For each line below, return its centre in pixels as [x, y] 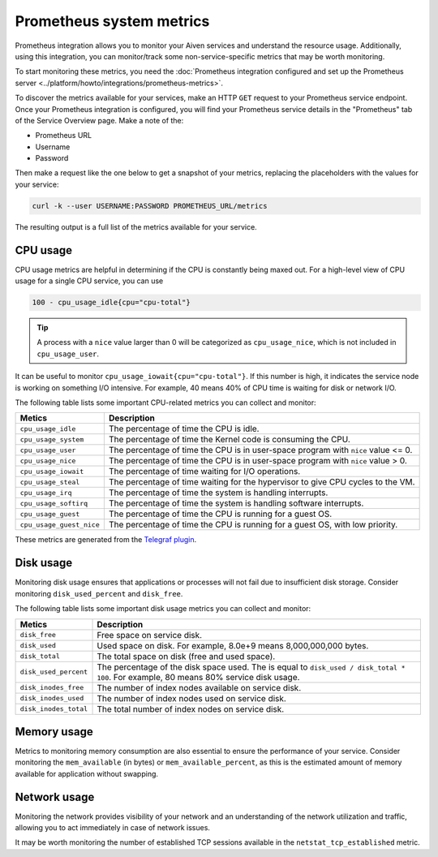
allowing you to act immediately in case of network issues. [113, 828]
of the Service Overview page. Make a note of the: [99, 120]
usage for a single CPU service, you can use [89, 281]
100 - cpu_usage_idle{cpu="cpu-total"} [111, 303]
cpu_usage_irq [46, 492]
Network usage [55, 797]
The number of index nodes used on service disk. [192, 698]
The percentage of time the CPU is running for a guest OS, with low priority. [253, 525]
